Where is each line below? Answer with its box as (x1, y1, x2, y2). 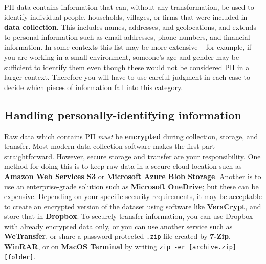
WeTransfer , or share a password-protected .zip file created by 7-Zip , (4, 231, 231, 241)
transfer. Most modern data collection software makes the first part (4, 141, 215, 151)
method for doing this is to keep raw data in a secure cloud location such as (4, 161, 242, 171)
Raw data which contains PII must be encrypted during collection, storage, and (4, 130, 258, 141)
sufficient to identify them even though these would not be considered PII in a (4, 61, 250, 72)
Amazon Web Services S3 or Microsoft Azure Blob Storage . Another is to (4, 170, 261, 181)
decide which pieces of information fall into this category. (4, 81, 183, 92)
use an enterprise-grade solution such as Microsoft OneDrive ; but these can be (4, 181, 259, 191)
